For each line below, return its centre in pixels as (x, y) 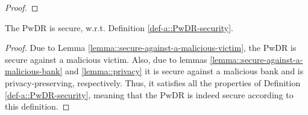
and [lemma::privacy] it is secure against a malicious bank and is (184, 71)
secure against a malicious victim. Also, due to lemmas (106, 59)
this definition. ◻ (37, 106)
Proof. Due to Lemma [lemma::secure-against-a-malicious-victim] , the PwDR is (151, 48)
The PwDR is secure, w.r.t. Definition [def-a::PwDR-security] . (119, 27)
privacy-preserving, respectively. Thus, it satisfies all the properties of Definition (153, 82)
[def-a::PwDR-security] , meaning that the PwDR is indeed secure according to (149, 94)
